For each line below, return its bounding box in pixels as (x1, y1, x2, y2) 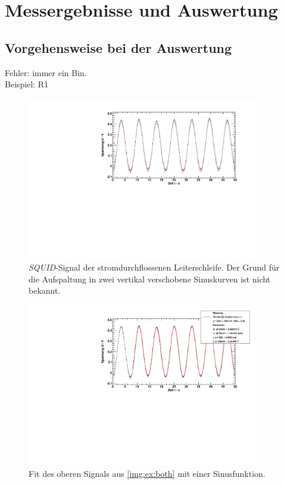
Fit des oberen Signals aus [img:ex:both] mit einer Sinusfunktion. (29, 467, 266, 480)
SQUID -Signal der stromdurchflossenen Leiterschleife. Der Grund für (29, 261, 280, 274)
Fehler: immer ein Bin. (5, 66, 87, 78)
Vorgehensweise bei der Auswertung (5, 38, 232, 56)
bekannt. (29, 284, 61, 297)
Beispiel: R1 (5, 78, 49, 90)
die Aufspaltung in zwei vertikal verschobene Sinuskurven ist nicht (29, 272, 271, 285)
